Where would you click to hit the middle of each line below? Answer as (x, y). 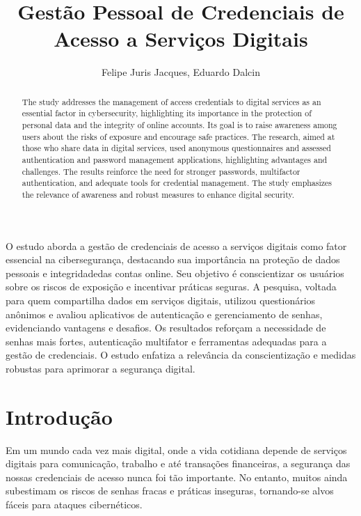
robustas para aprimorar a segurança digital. (101, 368)
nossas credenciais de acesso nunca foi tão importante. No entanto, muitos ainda (177, 477)
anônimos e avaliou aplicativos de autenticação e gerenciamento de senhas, (164, 314)
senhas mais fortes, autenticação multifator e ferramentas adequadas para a (166, 341)
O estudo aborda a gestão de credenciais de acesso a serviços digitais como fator (176, 245)
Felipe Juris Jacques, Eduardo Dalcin (181, 72)
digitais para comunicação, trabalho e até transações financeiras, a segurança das (178, 463)
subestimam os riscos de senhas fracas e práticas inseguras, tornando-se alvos (170, 491)
